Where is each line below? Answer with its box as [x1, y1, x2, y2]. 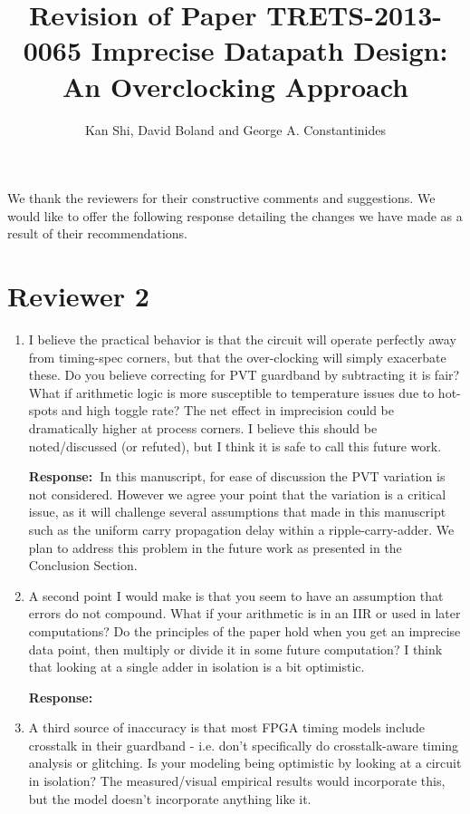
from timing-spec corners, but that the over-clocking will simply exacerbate [28, 347, 446, 366]
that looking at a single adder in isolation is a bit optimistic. [28, 657, 365, 676]
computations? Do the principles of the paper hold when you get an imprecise [28, 621, 461, 640]
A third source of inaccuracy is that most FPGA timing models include [28, 718, 426, 737]
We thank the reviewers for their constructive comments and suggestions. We [7, 189, 436, 208]
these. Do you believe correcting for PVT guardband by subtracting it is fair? [28, 365, 460, 384]
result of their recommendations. [7, 224, 187, 243]
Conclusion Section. [28, 556, 138, 575]
